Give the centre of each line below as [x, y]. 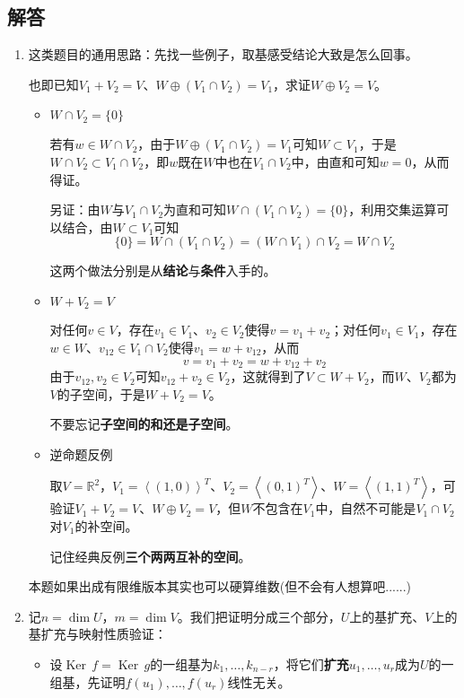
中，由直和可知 [335, 161]
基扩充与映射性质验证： [97, 634]
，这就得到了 [268, 376]
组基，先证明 [88, 681]
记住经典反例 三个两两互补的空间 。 [150, 556]
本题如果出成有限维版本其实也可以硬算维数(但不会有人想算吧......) [220, 586]
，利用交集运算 [393, 209]
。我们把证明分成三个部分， [259, 616]
